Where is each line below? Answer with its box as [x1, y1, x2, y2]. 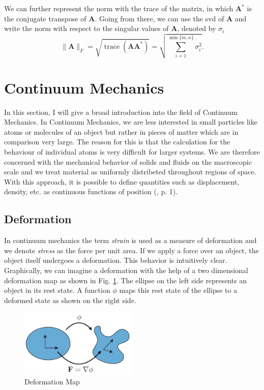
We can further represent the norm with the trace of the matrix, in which [4, 3, 233, 13]
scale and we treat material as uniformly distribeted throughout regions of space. [4, 166, 256, 177]
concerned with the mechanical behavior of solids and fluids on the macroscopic [4, 156, 252, 167]
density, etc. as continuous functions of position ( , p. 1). [4, 186, 178, 197]
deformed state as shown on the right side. [4, 294, 136, 305]
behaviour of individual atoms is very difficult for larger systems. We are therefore [4, 146, 260, 157]
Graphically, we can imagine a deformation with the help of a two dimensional [4, 265, 248, 276]
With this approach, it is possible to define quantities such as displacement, [4, 176, 240, 187]
